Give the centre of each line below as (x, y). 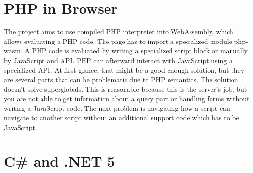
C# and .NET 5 (60, 161)
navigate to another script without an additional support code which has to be (122, 118)
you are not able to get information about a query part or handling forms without (127, 98)
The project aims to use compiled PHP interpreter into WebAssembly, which (119, 32)
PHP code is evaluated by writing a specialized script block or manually (140, 51)
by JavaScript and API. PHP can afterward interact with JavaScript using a (118, 60)
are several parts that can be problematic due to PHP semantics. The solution (121, 79)
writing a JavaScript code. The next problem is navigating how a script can (117, 108)
